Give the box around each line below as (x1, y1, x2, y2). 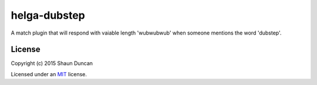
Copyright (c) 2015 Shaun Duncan (11, 60, 93, 67)
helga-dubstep (11, 9, 85, 22)
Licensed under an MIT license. (11, 70, 87, 77)
